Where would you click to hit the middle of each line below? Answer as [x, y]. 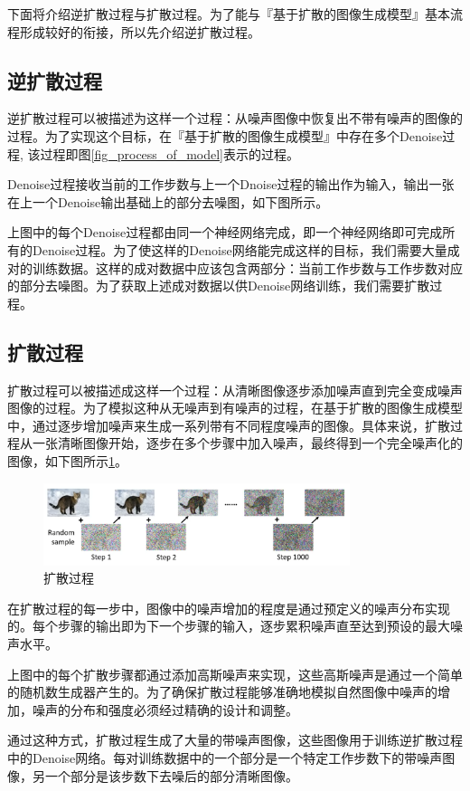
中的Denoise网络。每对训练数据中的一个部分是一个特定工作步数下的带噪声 [225, 757]
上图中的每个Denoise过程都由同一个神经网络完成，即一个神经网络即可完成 [225, 232]
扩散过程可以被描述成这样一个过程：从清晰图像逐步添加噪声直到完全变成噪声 [235, 390]
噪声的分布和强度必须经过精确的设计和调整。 [165, 709]
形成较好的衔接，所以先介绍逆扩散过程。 [140, 31]
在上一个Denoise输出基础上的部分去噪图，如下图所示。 [168, 201]
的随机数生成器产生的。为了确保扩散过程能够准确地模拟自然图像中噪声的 [222, 692]
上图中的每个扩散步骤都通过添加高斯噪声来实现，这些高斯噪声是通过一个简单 [235, 674]
